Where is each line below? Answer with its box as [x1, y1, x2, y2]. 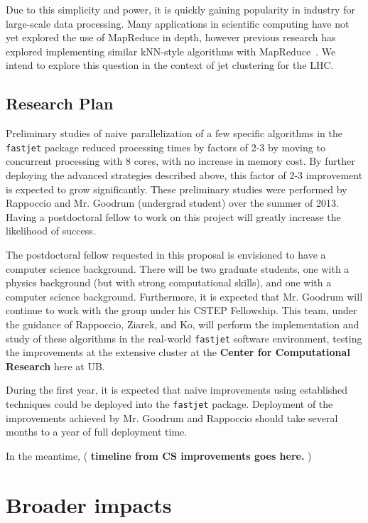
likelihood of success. [6, 223, 96, 238]
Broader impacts [6, 490, 172, 519]
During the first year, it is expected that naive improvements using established [6, 382, 348, 397]
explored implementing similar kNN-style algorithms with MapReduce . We [6, 43, 336, 58]
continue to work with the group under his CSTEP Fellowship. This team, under [6, 303, 357, 318]
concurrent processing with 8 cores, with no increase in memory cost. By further [6, 153, 355, 168]
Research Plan [6, 92, 114, 114]
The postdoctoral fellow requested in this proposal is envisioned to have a [6, 247, 326, 261]
